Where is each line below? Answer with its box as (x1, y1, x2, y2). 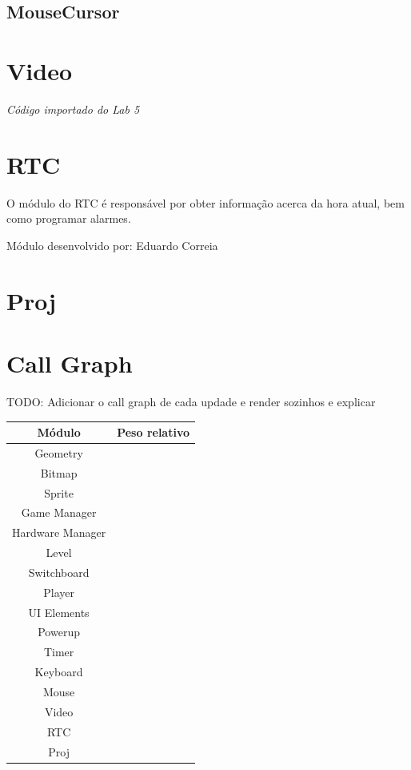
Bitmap (40, 464, 78, 481)
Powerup (38, 623, 80, 640)
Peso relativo (117, 424, 190, 440)
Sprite (44, 484, 74, 501)
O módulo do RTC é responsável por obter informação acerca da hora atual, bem (6, 194, 405, 211)
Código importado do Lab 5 (6, 100, 140, 117)
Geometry (34, 444, 83, 461)
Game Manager (21, 504, 97, 521)
